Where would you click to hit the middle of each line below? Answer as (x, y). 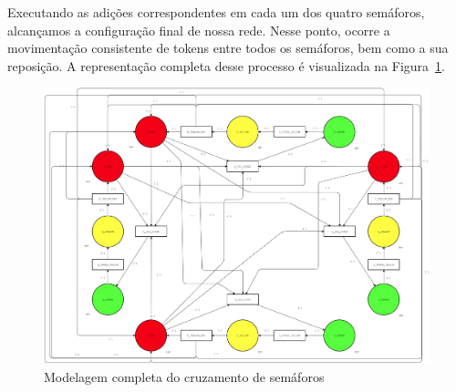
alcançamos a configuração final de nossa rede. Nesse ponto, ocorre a (199, 30)
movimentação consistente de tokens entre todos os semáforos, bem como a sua (228, 48)
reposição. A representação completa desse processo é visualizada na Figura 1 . (227, 65)
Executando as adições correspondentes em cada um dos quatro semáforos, (216, 12)
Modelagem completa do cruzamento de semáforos (184, 376)
